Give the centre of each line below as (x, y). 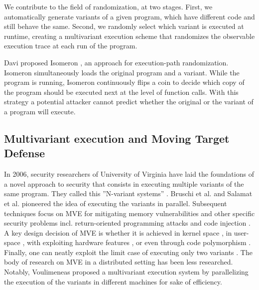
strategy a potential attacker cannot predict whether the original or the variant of (129, 102)
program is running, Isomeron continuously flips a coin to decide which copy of (124, 82)
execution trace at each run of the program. (71, 46)
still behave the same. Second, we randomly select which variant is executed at (124, 26)
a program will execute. (40, 111)
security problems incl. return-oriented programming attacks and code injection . (127, 223)
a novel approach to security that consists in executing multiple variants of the (124, 183)
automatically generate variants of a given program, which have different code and (129, 16)
